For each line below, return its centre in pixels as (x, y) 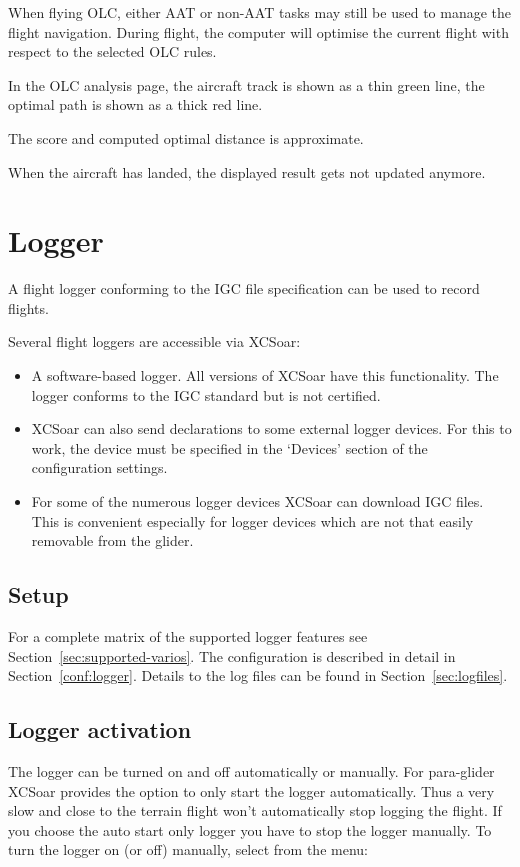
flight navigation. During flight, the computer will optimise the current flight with (258, 31)
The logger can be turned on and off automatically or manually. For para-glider (251, 771)
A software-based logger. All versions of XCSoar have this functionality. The (265, 375)
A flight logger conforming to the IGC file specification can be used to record (244, 288)
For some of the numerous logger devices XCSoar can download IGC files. (257, 501)
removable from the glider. (112, 540)
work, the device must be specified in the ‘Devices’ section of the (229, 447)
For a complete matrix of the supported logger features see (188, 636)
